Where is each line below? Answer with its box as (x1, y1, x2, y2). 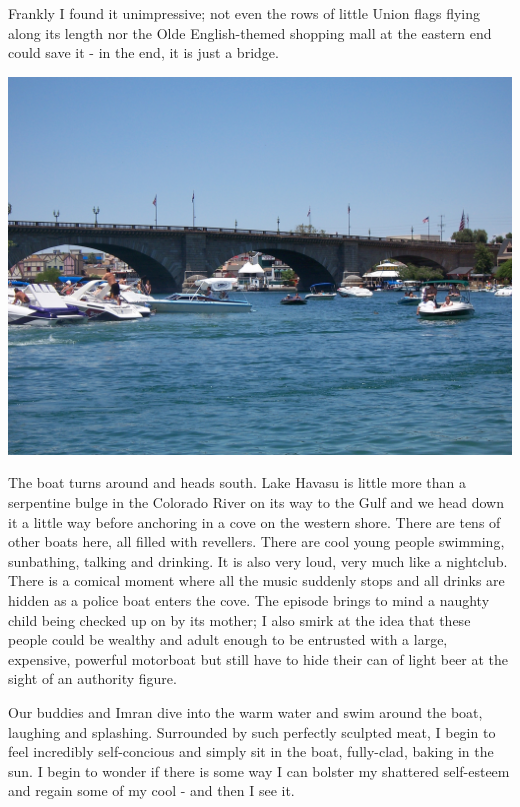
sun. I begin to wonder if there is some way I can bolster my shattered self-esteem (8, 760, 510, 781)
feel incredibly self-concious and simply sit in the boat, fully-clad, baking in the (8, 741, 494, 762)
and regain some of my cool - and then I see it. (8, 780, 295, 801)
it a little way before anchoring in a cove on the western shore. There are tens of (8, 511, 501, 532)
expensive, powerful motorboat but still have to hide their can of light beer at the (8, 648, 509, 669)
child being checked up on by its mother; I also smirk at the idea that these (8, 609, 471, 630)
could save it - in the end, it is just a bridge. (8, 42, 279, 63)
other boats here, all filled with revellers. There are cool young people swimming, (8, 531, 505, 552)
